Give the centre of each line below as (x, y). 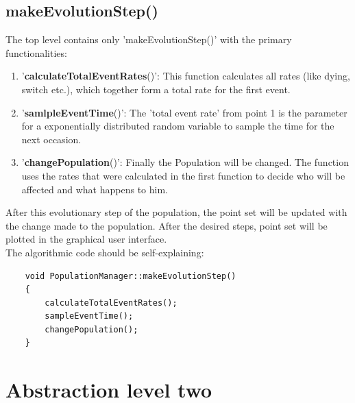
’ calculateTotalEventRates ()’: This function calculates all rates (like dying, (186, 76)
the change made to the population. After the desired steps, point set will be (167, 225)
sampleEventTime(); (89, 316)
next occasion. (51, 139)
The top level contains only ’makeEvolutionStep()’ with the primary (149, 39)
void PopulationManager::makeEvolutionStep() (131, 276)
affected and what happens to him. (95, 189)
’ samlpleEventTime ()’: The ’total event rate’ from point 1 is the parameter (184, 112)
